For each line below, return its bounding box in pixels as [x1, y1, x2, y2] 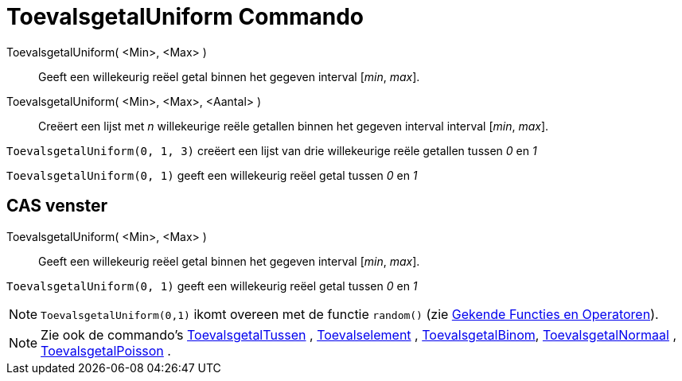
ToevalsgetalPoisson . [41, 342, 171, 359]
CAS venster [6, 196, 108, 216]
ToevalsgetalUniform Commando [6, 3, 364, 30]
